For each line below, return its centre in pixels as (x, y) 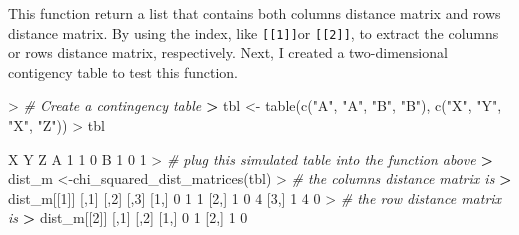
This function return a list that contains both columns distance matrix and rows (254, 13)
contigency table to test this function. (123, 71)
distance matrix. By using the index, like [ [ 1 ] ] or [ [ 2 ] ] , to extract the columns (253, 32)
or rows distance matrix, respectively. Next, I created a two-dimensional (228, 52)
